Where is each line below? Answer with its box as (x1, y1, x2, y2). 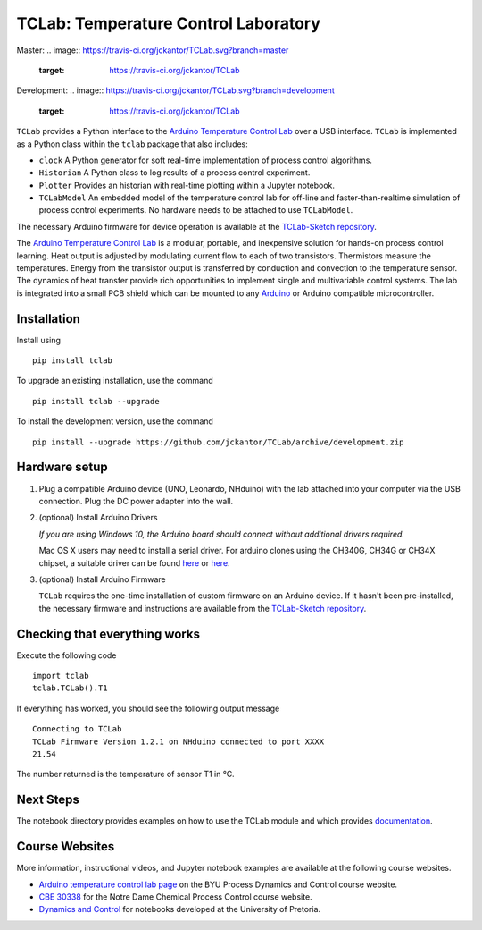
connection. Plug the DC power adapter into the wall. (38, 495, 234, 506)
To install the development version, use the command (16, 416, 214, 427)
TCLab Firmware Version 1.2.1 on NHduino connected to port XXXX (32, 736, 325, 747)
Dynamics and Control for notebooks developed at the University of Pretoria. (38, 904, 321, 915)
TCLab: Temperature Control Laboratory (16, 13, 321, 33)
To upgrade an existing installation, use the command (16, 376, 213, 386)
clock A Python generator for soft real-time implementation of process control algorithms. (38, 155, 372, 165)
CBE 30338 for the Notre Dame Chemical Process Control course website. (38, 891, 312, 902)
